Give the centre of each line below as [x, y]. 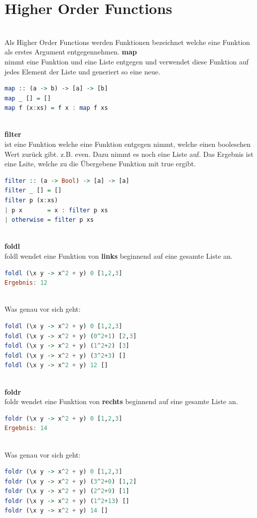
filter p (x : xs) [31, 201]
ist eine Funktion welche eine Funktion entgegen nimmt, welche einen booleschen [128, 144]
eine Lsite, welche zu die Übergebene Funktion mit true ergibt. [100, 164]
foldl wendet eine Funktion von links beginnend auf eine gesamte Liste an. [119, 256]
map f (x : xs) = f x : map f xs [56, 108]
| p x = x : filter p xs [56, 210]
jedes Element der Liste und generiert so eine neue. [82, 71]
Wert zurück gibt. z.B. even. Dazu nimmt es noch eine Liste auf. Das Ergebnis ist [129, 154]
